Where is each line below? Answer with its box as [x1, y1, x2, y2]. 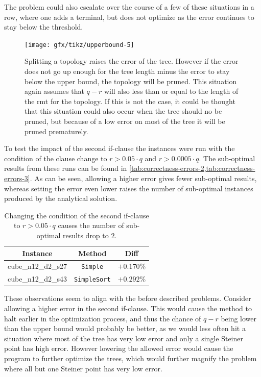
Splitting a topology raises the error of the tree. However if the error [25, 56, 239, 66]
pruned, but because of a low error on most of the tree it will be [25, 116, 225, 126]
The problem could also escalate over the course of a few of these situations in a [4, 2, 254, 12]
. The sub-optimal [199, 153, 255, 163]
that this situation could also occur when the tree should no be [25, 106, 222, 116]
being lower [221, 313, 257, 323]
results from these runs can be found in [4, 163, 127, 173]
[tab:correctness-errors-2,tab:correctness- [129, 163, 255, 173]
